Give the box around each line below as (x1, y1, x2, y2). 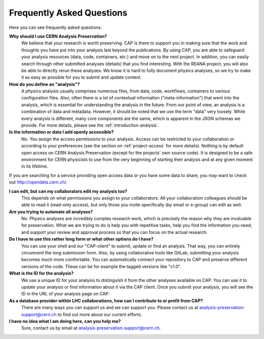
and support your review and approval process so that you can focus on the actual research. (21, 229, 208, 235)
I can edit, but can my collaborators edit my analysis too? (9, 188, 128, 194)
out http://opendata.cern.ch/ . (9, 179, 68, 185)
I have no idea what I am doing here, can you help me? (9, 318, 121, 324)
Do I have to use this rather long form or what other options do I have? (9, 236, 154, 242)
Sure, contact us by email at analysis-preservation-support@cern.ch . (21, 325, 161, 331)
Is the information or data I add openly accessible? (9, 129, 114, 135)
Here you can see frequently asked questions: (9, 24, 102, 30)
